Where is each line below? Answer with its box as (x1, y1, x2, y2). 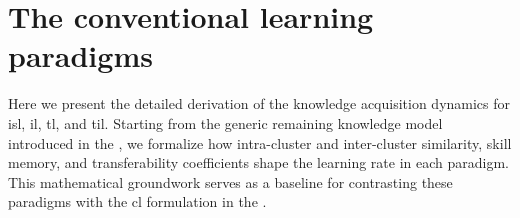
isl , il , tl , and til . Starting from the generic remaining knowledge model (8, 112, 443, 133)
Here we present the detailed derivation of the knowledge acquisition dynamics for (8, 93, 511, 114)
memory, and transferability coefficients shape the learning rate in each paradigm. (8, 152, 509, 173)
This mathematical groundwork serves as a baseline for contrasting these (8, 171, 453, 192)
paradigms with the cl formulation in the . (8, 191, 267, 212)
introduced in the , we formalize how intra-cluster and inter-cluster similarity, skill (8, 132, 512, 153)
